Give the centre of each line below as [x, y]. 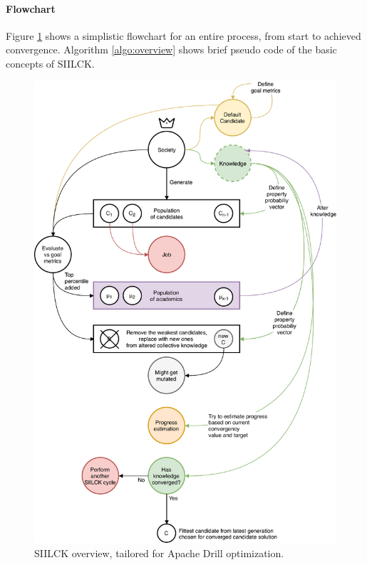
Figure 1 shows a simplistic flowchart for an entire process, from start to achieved [183, 35]
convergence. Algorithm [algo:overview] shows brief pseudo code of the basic [171, 49]
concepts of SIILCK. [50, 63]
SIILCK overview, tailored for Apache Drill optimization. [159, 553]
